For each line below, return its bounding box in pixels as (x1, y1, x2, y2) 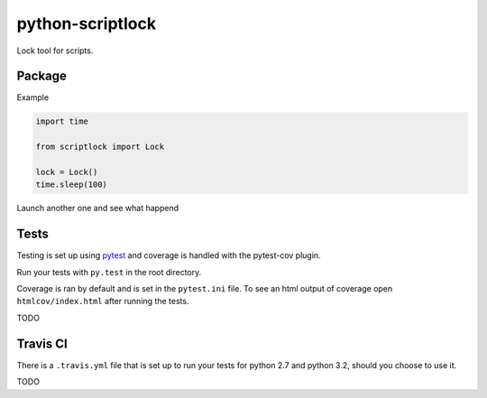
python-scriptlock (16, 14, 157, 33)
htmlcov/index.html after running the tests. (16, 296, 189, 307)
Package (16, 69, 68, 84)
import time (35, 116, 89, 126)
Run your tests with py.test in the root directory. (16, 266, 202, 277)
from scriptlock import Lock (35, 142, 165, 153)
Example (16, 92, 50, 103)
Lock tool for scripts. (16, 45, 94, 56)
